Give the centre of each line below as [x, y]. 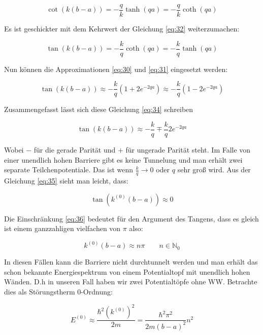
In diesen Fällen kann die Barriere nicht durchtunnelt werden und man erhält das [131, 262]
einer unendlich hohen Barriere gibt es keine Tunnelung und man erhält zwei [123, 159]
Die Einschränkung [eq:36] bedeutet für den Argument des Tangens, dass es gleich [131, 218]
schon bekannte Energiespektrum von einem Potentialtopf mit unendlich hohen [127, 271]
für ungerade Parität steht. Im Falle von [188, 150]
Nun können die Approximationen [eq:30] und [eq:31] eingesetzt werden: [116, 69]
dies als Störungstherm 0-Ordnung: [58, 292]
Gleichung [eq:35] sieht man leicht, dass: [66, 181]
